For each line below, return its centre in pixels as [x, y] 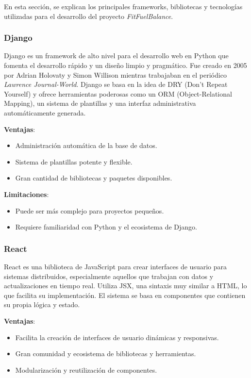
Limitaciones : [26, 194]
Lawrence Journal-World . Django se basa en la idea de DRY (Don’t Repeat [116, 84]
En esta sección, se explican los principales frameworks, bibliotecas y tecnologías [123, 6]
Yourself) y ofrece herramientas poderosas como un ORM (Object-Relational [118, 93]
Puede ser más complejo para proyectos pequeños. [90, 210]
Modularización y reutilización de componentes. [86, 370]
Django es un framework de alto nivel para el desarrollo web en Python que [116, 56]
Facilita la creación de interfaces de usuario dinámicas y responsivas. [117, 337]
